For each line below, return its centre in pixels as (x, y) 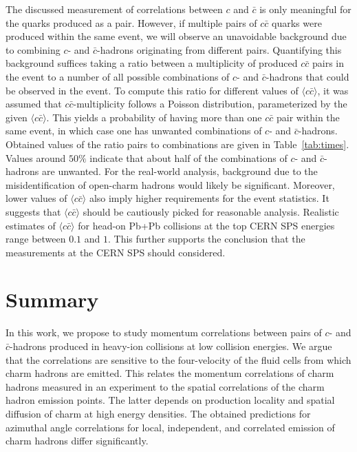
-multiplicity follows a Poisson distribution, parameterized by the (210, 104)
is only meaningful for (305, 9)
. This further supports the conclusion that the (207, 239)
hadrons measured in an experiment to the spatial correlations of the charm (165, 386)
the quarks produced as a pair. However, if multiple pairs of (131, 22)
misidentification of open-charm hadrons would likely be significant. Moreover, (170, 184)
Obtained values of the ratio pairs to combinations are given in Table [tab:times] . (177, 144)
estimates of (31, 225)
